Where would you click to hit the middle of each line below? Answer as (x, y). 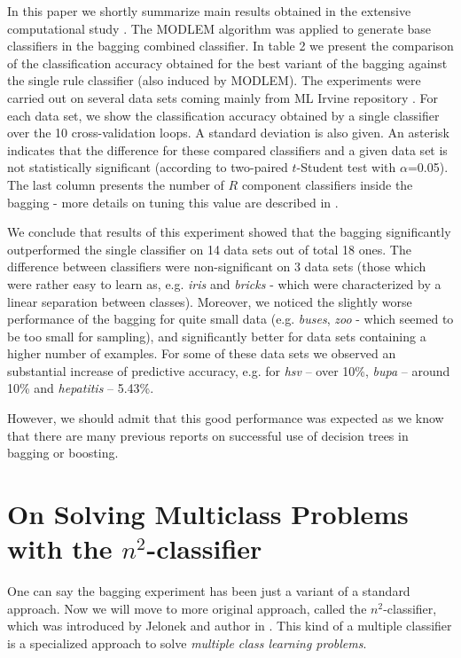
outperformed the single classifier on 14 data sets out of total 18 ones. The (209, 249)
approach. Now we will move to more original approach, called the (187, 608)
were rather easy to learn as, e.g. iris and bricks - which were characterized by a (224, 283)
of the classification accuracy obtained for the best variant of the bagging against (227, 63)
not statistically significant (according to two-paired (148, 167)
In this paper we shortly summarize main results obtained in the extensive (209, 11)
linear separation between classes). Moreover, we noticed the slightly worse (210, 301)
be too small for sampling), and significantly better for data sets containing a (217, 336)
